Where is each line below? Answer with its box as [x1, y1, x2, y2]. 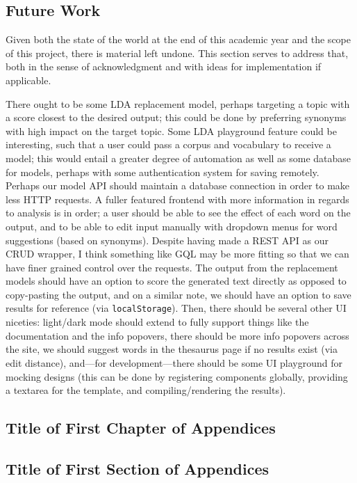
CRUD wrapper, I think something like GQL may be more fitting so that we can [6, 246, 349, 261]
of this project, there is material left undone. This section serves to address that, [6, 45, 349, 60]
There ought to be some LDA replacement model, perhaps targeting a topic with [6, 96, 350, 111]
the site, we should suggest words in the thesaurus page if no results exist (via [6, 342, 338, 356]
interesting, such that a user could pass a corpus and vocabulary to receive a [6, 137, 331, 152]
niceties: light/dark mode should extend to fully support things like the [6, 315, 309, 329]
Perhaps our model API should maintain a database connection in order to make [6, 178, 350, 193]
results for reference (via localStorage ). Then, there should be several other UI [6, 301, 347, 315]
